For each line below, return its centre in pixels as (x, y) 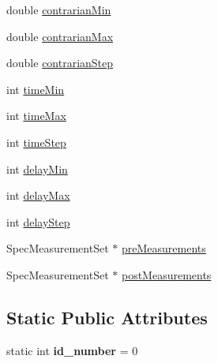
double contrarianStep (60, 63)
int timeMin (36, 89)
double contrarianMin (59, 9)
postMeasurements (166, 274)
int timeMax (36, 116)
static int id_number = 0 (72, 350)
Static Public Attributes (107, 317)
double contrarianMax (60, 36)
